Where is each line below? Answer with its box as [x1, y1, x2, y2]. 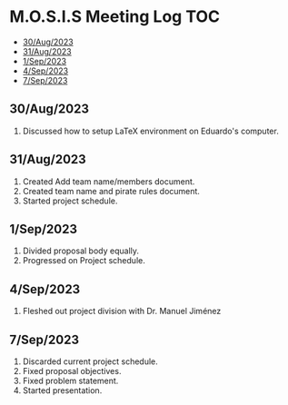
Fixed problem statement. [22, 375, 119, 386]
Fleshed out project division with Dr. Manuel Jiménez [22, 306, 222, 317]
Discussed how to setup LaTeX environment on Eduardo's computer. [22, 125, 279, 136]
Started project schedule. [22, 195, 118, 206]
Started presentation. [22, 385, 103, 396]
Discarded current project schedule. [22, 356, 159, 367]
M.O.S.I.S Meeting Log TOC [9, 6, 221, 27]
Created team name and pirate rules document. [22, 185, 200, 196]
